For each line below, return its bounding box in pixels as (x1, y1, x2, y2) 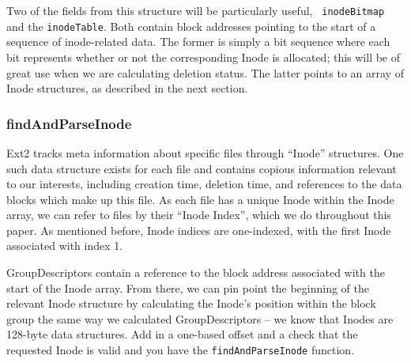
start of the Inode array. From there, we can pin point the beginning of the (6, 279, 370, 296)
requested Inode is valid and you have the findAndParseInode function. (6, 342, 355, 358)
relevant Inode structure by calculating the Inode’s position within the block (6, 295, 376, 312)
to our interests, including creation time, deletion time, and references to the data (6, 176, 402, 192)
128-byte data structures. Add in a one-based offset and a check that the (6, 326, 358, 342)
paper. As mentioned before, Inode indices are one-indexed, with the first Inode (6, 221, 391, 238)
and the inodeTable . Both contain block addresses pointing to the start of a (6, 17, 376, 34)
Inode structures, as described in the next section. (6, 80, 248, 96)
